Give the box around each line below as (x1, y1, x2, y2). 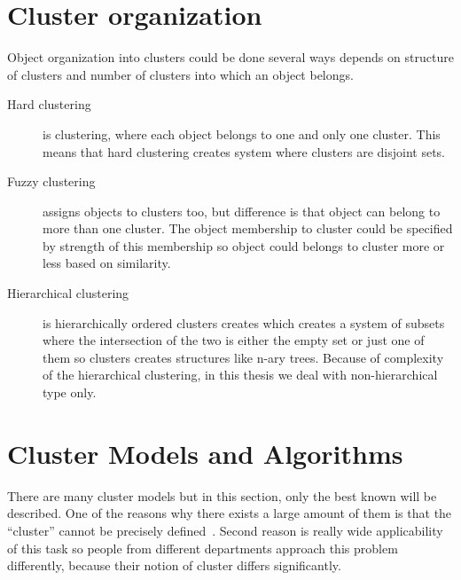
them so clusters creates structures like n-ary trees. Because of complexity (43, 348, 444, 366)
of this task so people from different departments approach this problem (7, 538, 398, 557)
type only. (43, 383, 97, 402)
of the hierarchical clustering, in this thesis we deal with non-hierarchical (43, 365, 438, 384)
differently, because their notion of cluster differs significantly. (7, 556, 341, 575)
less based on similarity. (43, 254, 171, 272)
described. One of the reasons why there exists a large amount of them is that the (7, 504, 452, 522)
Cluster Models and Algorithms (7, 435, 403, 471)
